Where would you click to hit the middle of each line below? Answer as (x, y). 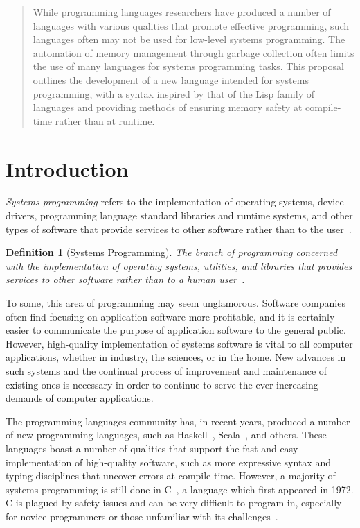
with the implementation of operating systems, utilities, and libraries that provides (179, 265)
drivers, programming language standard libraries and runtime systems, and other (179, 215)
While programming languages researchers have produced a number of (182, 12)
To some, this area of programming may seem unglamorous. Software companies (175, 303)
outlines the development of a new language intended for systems (171, 79)
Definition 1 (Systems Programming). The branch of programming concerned (172, 252)
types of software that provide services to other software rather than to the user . (179, 229)
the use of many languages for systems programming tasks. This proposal (189, 66)
